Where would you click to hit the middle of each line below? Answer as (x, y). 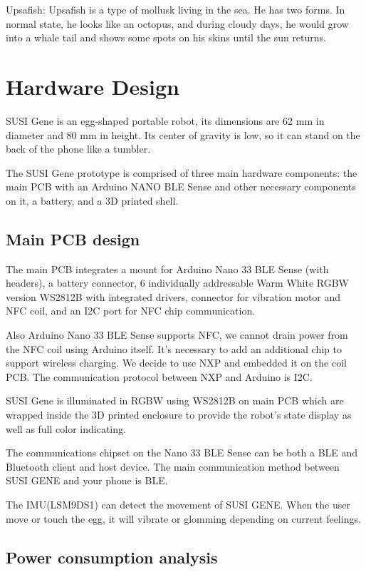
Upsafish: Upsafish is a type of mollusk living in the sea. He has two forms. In (176, 9)
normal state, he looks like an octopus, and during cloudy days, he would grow (177, 23)
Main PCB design (73, 239)
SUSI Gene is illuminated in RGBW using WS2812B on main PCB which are (175, 400)
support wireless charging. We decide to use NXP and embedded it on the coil (176, 363)
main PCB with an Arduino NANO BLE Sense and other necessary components (181, 187)
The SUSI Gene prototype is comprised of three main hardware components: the (182, 172)
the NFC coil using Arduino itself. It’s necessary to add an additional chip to (174, 348)
